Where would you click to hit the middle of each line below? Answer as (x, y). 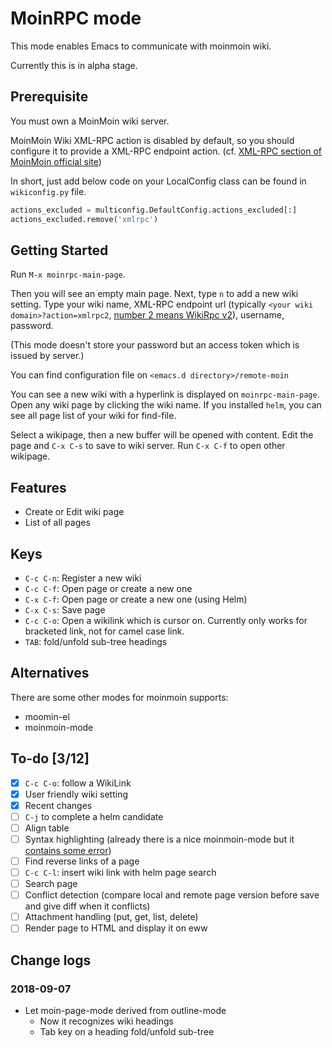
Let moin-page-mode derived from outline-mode (125, 1010)
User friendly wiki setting (76, 794)
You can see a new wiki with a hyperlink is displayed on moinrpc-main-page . (165, 394)
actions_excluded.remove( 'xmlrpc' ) (84, 219)
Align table (47, 828)
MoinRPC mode (76, 18)
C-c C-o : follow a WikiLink (78, 783)
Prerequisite (49, 97)
